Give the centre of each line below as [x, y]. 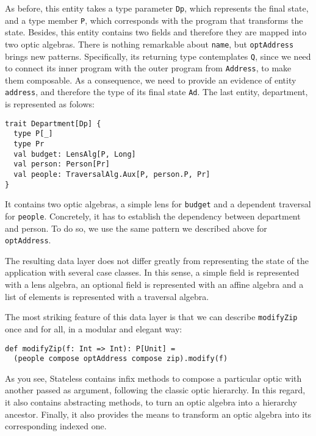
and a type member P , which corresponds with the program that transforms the [154, 20]
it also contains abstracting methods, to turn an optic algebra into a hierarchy [151, 402]
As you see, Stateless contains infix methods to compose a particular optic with [153, 378]
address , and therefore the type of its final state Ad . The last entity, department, [156, 92]
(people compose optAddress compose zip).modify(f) [121, 359]
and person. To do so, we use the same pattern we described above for [136, 228]
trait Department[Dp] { [53, 123]
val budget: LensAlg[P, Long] [75, 154]
